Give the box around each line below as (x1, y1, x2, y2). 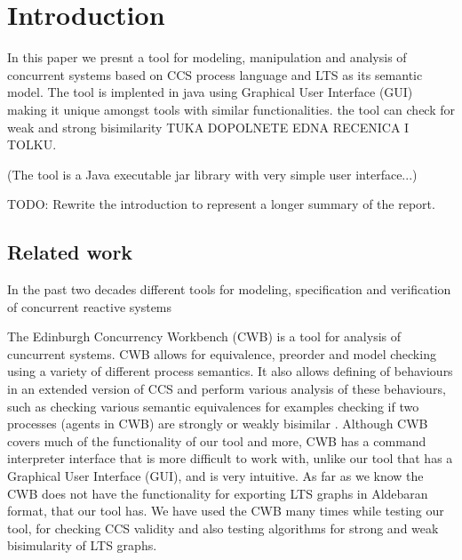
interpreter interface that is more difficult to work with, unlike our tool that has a (7, 449, 453, 468)
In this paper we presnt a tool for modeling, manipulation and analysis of (7, 48, 407, 67)
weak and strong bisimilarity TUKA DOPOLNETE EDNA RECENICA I (7, 117, 410, 136)
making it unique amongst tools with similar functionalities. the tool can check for (7, 100, 456, 118)
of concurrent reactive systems (7, 297, 172, 316)
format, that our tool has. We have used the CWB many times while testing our (7, 501, 444, 520)
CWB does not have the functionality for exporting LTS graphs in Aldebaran (7, 484, 428, 502)
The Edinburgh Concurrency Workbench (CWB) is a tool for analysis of (7, 327, 402, 346)
